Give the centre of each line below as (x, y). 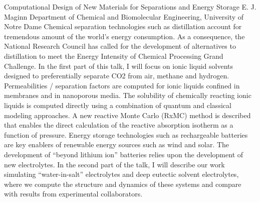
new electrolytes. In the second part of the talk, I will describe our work (114, 164)
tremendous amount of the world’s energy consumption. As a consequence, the (124, 36)
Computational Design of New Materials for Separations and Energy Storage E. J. (130, 7)
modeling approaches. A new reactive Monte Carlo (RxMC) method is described (127, 115)
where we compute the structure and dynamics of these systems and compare (123, 184)
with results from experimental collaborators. (73, 194)
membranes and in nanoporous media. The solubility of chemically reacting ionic (128, 95)
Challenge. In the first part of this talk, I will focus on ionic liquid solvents (119, 66)
